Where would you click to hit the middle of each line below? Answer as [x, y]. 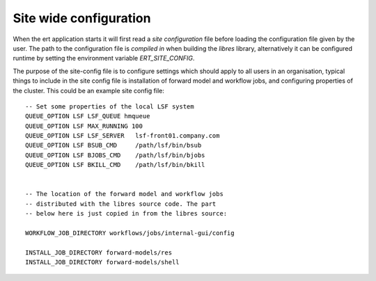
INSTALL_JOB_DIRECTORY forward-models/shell [103, 262]
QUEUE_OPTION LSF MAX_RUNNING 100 [84, 126]
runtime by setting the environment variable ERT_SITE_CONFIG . [104, 58]
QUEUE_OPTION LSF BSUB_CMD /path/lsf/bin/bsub [113, 145]
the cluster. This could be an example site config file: [89, 90]
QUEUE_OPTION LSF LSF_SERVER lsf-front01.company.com [123, 136]
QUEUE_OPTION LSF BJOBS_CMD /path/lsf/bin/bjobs [115, 155]
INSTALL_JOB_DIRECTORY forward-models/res [99, 252]
